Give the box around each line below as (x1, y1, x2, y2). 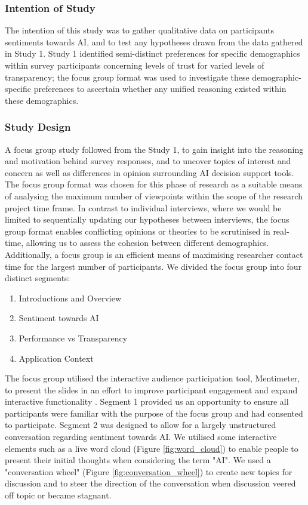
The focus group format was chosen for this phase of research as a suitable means (5, 178, 303, 190)
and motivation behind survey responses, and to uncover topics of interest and (5, 155, 291, 167)
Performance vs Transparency (19, 331, 128, 344)
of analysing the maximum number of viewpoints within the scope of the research (5, 189, 303, 202)
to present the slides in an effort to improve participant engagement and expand (5, 383, 298, 396)
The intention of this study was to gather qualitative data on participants (5, 24, 275, 36)
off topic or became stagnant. (5, 489, 112, 501)
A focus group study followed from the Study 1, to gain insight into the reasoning (5, 143, 304, 155)
